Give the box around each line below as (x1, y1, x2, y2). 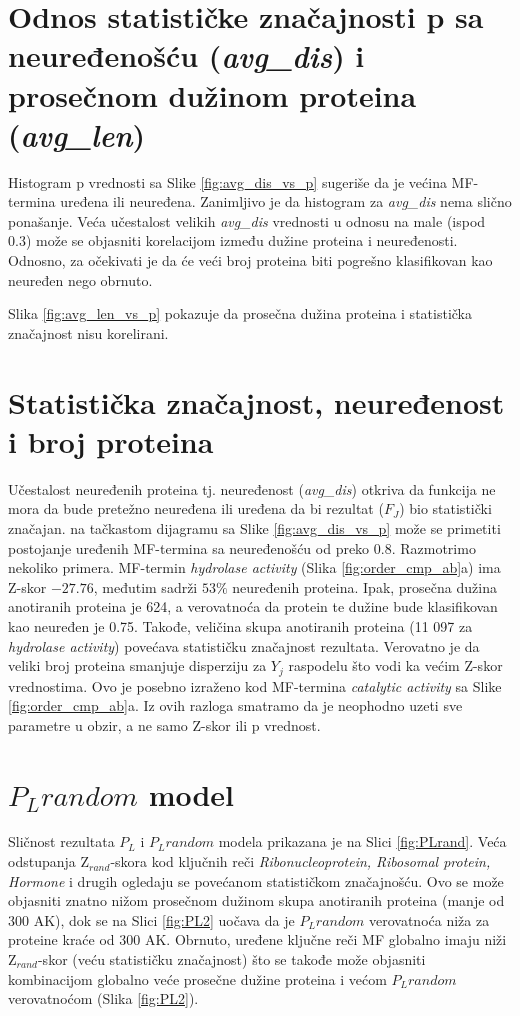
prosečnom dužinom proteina (8, 74, 417, 115)
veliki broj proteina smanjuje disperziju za (8, 655, 267, 676)
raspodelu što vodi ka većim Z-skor (288, 655, 503, 676)
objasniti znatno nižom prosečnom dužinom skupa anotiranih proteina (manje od (8, 890, 505, 911)
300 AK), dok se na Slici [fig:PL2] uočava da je (8, 909, 295, 930)
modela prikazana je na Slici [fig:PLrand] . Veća (218, 831, 507, 852)
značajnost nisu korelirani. (8, 322, 169, 343)
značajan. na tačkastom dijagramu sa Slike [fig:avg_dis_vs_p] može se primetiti (8, 517, 501, 538)
